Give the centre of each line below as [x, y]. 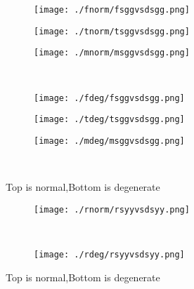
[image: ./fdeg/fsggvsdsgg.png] [109, 98]
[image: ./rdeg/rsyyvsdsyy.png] [109, 254]
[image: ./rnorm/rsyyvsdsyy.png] [112, 209]
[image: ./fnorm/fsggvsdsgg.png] [112, 10]
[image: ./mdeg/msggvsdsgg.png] [109, 141]
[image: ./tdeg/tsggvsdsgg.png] [109, 120]
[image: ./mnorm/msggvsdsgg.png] [112, 53]
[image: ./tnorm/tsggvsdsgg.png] [112, 31]
